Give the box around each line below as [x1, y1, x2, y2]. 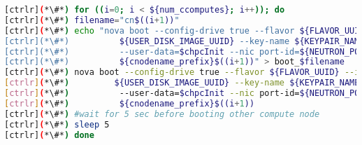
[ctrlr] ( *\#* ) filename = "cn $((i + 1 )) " [4, 15, 180, 25]
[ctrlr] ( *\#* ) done [4, 130, 94, 140]
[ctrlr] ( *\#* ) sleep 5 [4, 119, 110, 130]
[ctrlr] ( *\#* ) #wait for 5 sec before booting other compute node [4, 109, 320, 119]
